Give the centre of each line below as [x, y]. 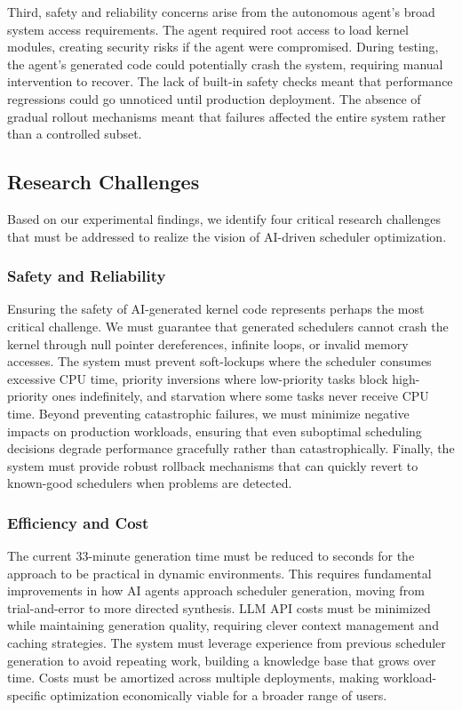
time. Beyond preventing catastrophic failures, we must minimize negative [208, 413]
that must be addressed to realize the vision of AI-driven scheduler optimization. [227, 236]
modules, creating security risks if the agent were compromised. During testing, [223, 47]
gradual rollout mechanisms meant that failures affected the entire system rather [227, 116]
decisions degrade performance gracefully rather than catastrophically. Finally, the [231, 448]
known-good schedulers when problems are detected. [150, 483]
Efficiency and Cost [78, 522]
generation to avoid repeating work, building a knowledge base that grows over [222, 660]
